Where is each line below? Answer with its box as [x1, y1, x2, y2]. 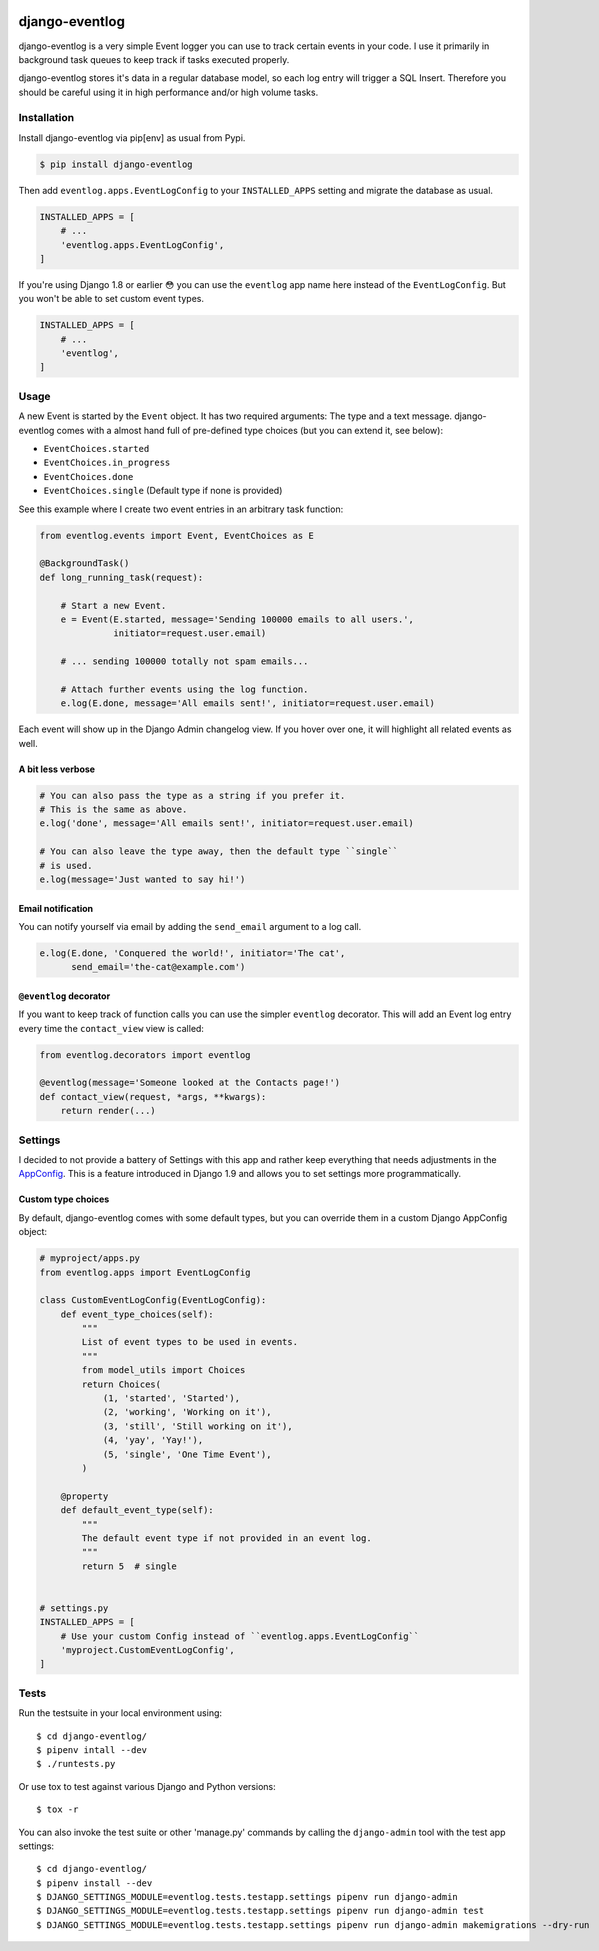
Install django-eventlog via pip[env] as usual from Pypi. [18, 131, 246, 144]
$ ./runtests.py [36, 1758, 116, 1770]
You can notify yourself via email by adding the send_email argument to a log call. [18, 920, 362, 932]
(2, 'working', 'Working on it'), [102, 1406, 272, 1418]
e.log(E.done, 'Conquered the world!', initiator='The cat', [39, 947, 346, 959]
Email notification [18, 902, 94, 914]
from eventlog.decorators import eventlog [39, 1049, 251, 1060]
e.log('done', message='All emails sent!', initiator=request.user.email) [39, 818, 415, 829]
